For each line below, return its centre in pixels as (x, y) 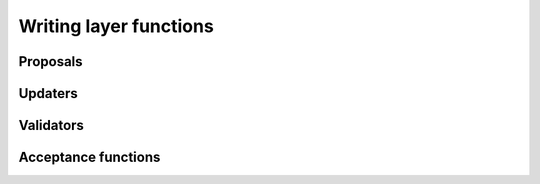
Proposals (51, 61)
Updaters (48, 93)
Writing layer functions (116, 26)
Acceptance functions (89, 157)
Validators (51, 125)
